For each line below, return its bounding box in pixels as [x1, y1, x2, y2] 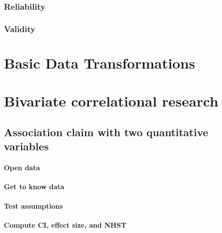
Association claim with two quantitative [4, 124, 208, 139]
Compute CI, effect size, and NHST [4, 219, 127, 230]
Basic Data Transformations [4, 53, 195, 72]
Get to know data [4, 181, 65, 192]
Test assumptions [4, 200, 63, 211]
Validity [4, 22, 35, 35]
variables [4, 139, 49, 154]
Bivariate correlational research [4, 91, 219, 111]
